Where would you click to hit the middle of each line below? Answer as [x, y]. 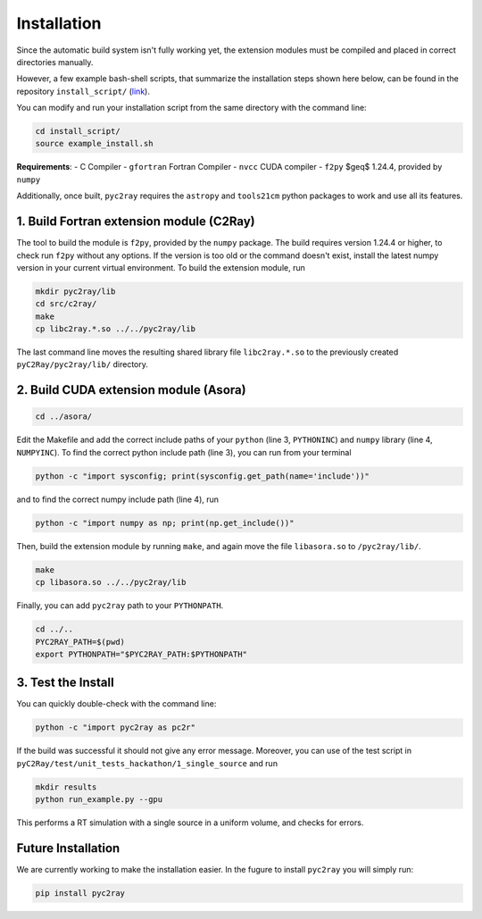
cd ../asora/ [64, 417]
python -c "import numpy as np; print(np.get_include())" [165, 523]
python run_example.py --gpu [99, 800]
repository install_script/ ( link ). [83, 91]
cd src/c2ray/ [66, 304]
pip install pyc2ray [80, 894]
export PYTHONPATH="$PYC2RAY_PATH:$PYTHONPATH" [141, 654]
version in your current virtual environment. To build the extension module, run [161, 267]
